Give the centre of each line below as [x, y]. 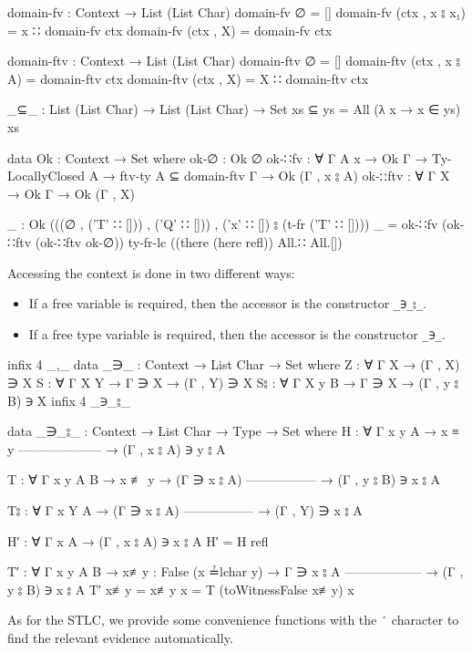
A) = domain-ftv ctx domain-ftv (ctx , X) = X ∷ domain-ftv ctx [188, 78]
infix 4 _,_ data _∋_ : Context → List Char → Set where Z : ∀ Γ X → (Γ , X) [234, 364]
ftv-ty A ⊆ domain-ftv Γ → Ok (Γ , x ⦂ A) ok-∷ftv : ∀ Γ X [285, 176]
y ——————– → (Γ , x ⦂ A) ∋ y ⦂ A [117, 448]
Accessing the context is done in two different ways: [151, 272]
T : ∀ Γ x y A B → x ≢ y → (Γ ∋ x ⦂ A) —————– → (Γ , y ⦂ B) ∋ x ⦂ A [224, 479]
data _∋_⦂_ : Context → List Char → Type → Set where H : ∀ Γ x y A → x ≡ [233, 431]
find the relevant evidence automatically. [120, 638]
